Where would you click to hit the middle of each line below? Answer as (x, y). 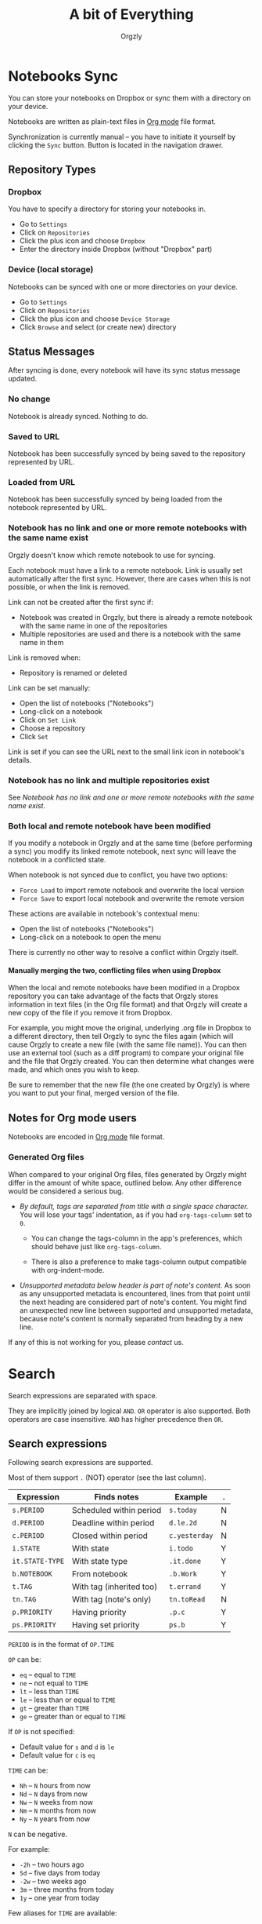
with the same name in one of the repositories (93, 625)
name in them (41, 642)
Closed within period (110, 1536)
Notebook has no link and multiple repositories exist (109, 780)
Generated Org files (46, 1157)
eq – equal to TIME (48, 1675)
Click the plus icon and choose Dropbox (83, 241)
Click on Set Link (48, 720)
